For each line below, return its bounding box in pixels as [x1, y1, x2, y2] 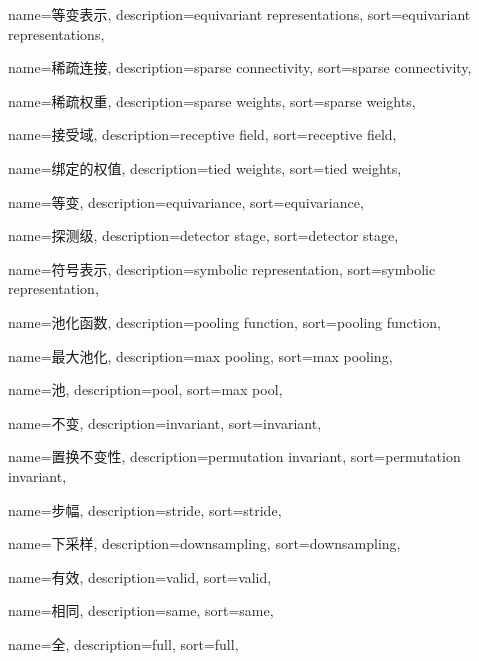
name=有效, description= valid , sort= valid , [8, 566, 272, 587]
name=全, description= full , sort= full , [8, 633, 239, 654]
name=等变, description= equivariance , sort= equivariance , [8, 191, 364, 212]
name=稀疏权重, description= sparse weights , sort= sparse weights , [8, 90, 416, 111]
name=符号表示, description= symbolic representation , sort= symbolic [8, 258, 436, 279]
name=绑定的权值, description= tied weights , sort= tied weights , [8, 157, 402, 178]
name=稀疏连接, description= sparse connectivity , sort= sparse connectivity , [8, 57, 472, 78]
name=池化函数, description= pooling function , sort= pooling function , [8, 311, 441, 332]
